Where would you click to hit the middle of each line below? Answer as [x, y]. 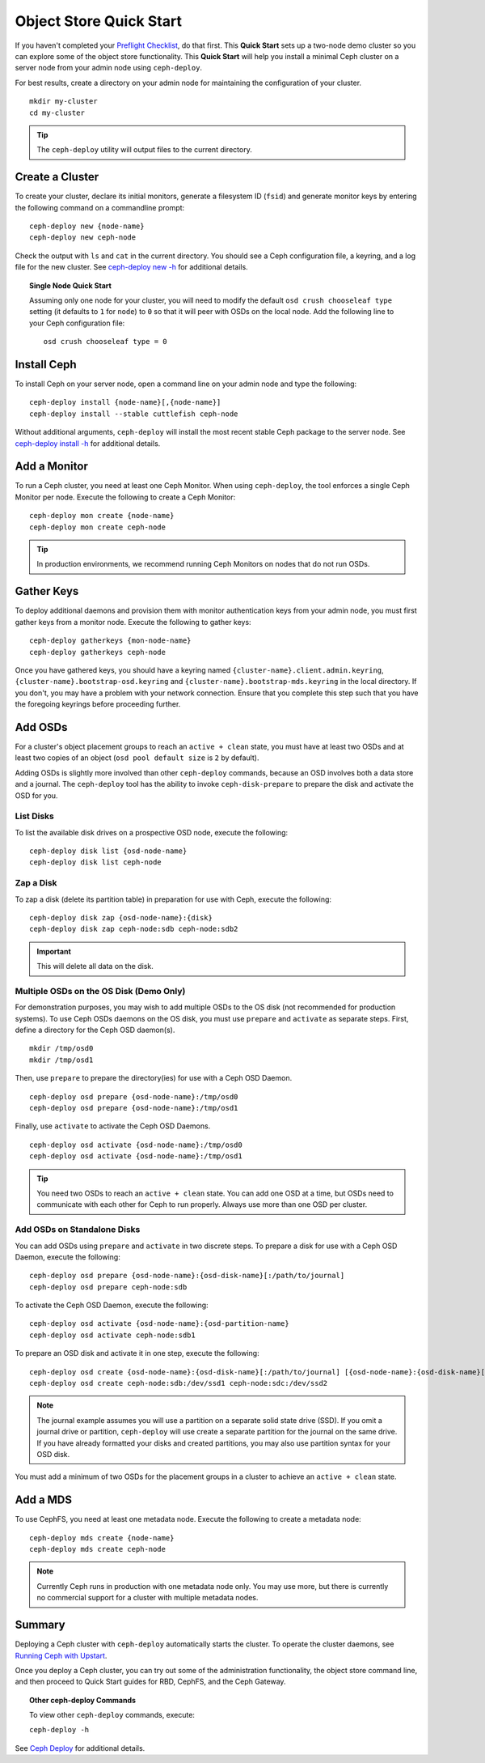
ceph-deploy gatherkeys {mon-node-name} [110, 641]
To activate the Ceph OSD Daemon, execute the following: [112, 1305]
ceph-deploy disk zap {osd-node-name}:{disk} [121, 918]
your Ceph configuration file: [77, 323]
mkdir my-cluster [63, 102]
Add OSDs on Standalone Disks [78, 1230]
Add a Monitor [51, 467]
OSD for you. [36, 795]
